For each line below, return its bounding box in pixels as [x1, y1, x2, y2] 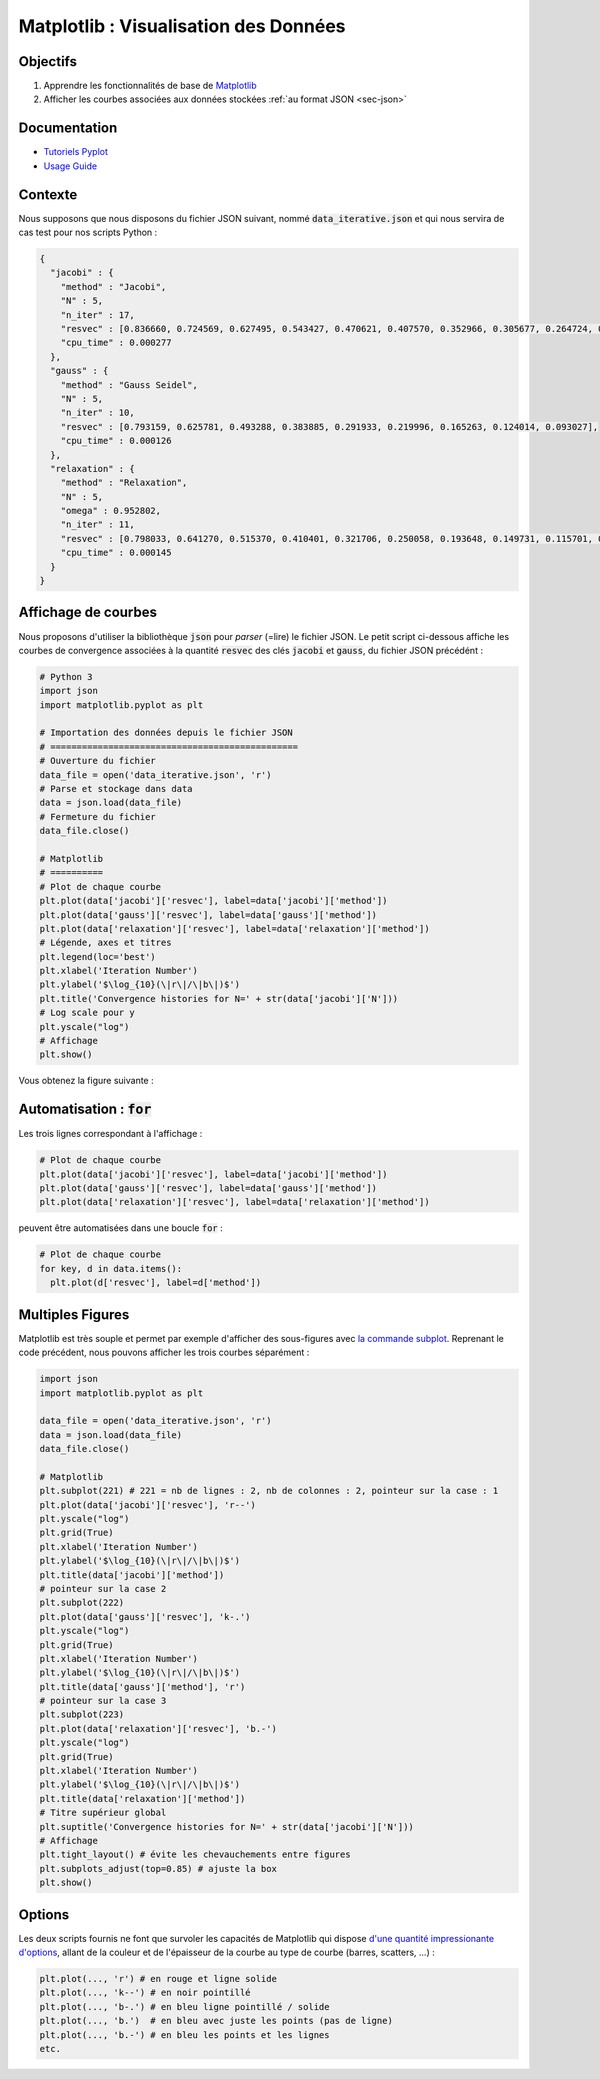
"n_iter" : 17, [60, 309, 135, 320]
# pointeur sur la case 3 [39, 1695, 167, 1707]
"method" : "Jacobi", [60, 281, 167, 292]
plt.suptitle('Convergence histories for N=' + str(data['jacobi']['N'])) [39, 1821, 415, 1832]
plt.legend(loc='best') [39, 951, 157, 962]
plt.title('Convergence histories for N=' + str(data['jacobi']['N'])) [39, 993, 399, 1004]
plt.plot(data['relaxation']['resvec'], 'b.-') [39, 1723, 277, 1734]
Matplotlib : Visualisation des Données [18, 15, 346, 37]
